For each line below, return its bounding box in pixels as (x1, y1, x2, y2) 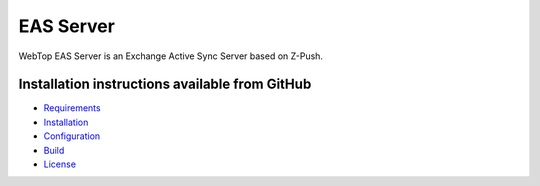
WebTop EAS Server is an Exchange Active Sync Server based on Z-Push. (18, 50, 324, 62)
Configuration (43, 130, 101, 142)
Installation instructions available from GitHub (18, 76, 312, 93)
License (43, 158, 77, 170)
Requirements (43, 102, 101, 114)
